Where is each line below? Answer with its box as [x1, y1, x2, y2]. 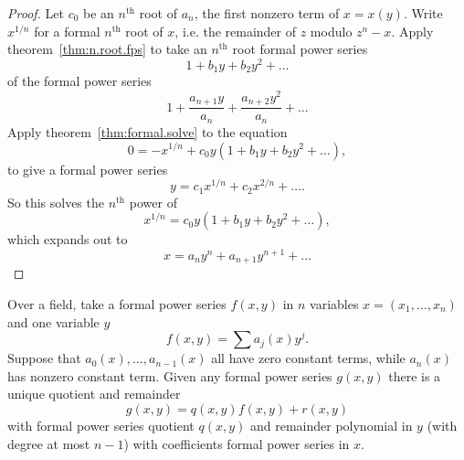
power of [129, 192, 177, 211]
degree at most [7, 433, 90, 453]
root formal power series [232, 39, 368, 59]
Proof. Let [7, 4, 64, 22]
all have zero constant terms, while [211, 348, 406, 368]
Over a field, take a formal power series [7, 294, 227, 313]
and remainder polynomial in [249, 416, 413, 434]
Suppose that [7, 348, 81, 368]
